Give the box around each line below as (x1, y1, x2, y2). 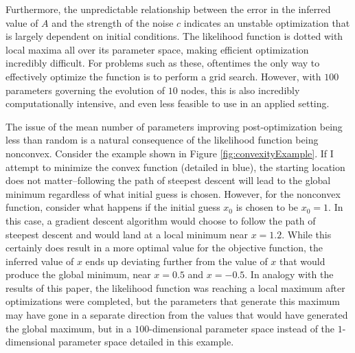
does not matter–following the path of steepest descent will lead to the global (5, 173, 331, 187)
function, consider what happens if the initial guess (5, 200, 220, 214)
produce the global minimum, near (5, 267, 151, 282)
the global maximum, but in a (5, 321, 132, 335)
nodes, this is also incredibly (181, 82, 300, 97)
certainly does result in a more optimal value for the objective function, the (5, 240, 323, 255)
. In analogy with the (244, 267, 334, 282)
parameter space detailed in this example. (58, 334, 234, 349)
